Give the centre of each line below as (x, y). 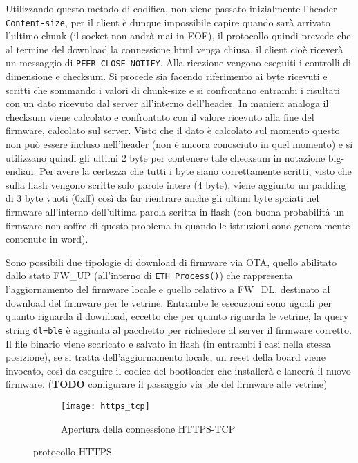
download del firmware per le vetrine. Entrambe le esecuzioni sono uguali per (169, 302)
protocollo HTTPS (73, 452)
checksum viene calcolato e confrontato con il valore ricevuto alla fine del (160, 116)
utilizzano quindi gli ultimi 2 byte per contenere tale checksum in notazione (166, 157)
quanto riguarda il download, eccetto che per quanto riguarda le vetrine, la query (177, 316)
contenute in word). (47, 239)
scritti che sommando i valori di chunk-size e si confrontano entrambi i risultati (173, 89)
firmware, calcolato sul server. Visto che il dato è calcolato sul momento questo (173, 130)
